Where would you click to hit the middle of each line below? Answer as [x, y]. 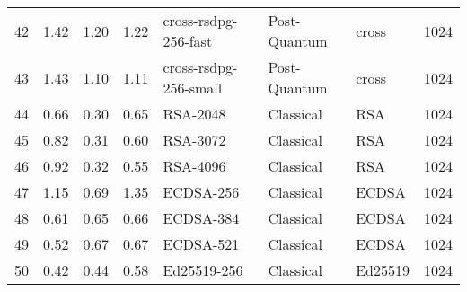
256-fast [188, 41]
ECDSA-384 [201, 218]
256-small [193, 88]
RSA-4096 [194, 166]
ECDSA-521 [201, 244]
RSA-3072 [194, 140]
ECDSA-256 [201, 192]
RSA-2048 [194, 114]
